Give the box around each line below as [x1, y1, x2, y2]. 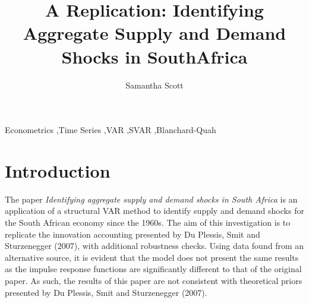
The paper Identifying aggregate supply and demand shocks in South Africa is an [5, 192, 298, 205]
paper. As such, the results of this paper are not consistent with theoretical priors [5, 274, 302, 286]
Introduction [5, 158, 111, 182]
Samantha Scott [125, 78, 184, 91]
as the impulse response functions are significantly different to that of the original [5, 263, 302, 275]
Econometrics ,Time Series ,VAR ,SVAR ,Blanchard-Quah [5, 124, 216, 136]
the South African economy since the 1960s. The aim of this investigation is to [5, 216, 291, 228]
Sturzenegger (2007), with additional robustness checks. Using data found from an [5, 239, 304, 252]
